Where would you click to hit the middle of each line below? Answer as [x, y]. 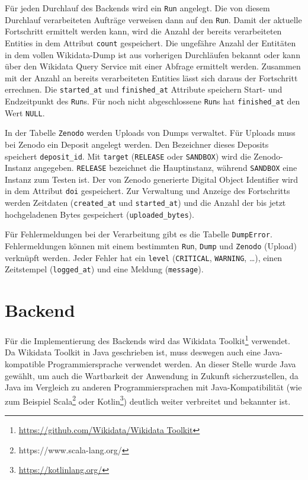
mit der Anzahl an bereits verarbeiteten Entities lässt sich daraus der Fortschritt [151, 77]
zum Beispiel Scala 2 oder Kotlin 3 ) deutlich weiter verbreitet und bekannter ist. [148, 400]
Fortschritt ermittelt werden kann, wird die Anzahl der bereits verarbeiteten [143, 31]
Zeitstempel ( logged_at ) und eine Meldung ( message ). [104, 269]
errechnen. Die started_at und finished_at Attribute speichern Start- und [144, 89]
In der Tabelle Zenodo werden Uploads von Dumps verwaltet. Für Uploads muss [150, 133]
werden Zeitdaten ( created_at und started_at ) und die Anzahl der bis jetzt [145, 203]
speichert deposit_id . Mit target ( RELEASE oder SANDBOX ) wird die [128, 156]
